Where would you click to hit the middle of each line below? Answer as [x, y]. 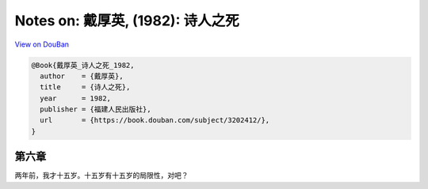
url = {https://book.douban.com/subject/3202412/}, [155, 120]
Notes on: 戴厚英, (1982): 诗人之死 [127, 21]
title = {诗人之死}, [85, 87]
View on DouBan [42, 44]
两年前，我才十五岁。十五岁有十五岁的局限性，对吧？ [101, 176]
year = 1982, [75, 98]
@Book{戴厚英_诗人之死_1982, [83, 65]
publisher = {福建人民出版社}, [96, 110]
